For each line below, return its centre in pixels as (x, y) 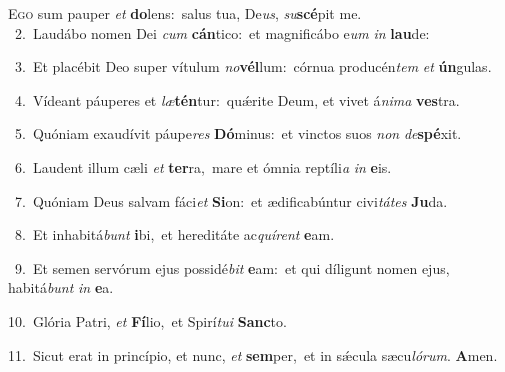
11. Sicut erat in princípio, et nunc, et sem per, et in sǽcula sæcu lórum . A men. (253, 354)
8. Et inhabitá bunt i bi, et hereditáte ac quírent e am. (174, 234)
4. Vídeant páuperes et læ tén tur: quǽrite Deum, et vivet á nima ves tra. (237, 99)
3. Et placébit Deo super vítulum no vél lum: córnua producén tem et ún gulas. (253, 66)
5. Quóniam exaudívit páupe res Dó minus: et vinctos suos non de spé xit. (238, 133)
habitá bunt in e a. (61, 287)
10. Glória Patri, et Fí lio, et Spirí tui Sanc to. (147, 320)
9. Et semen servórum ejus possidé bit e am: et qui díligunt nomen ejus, (232, 267)
